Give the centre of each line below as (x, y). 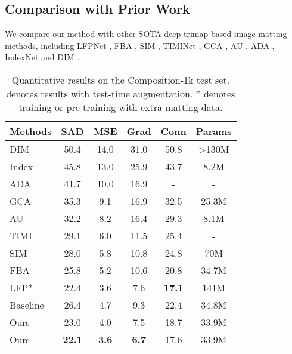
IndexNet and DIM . (42, 57)
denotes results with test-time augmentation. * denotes (121, 93)
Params (214, 131)
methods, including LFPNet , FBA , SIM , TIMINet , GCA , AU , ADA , (140, 45)
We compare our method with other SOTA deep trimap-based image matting (146, 34)
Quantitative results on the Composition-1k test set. (121, 79)
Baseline (27, 304)
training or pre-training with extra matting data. (121, 107)
